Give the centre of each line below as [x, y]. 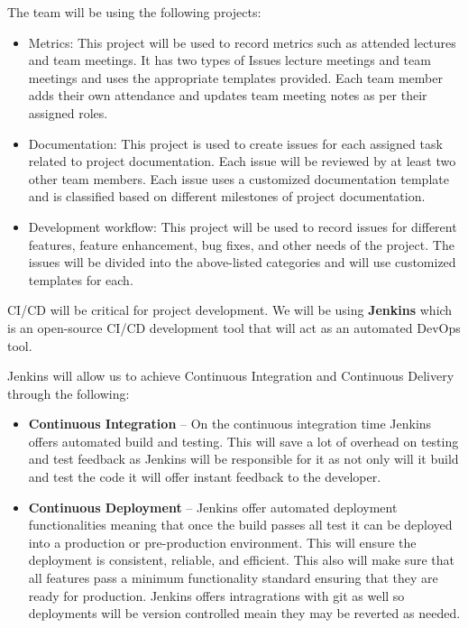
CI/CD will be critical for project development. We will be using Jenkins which [230, 310]
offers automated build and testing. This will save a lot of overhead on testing [243, 441]
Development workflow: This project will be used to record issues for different [243, 226]
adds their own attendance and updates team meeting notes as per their [228, 95]
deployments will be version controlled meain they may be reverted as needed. [244, 613]
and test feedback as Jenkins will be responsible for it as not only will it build [243, 459]
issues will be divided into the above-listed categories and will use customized [242, 262]
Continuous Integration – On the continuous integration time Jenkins [230, 424]
